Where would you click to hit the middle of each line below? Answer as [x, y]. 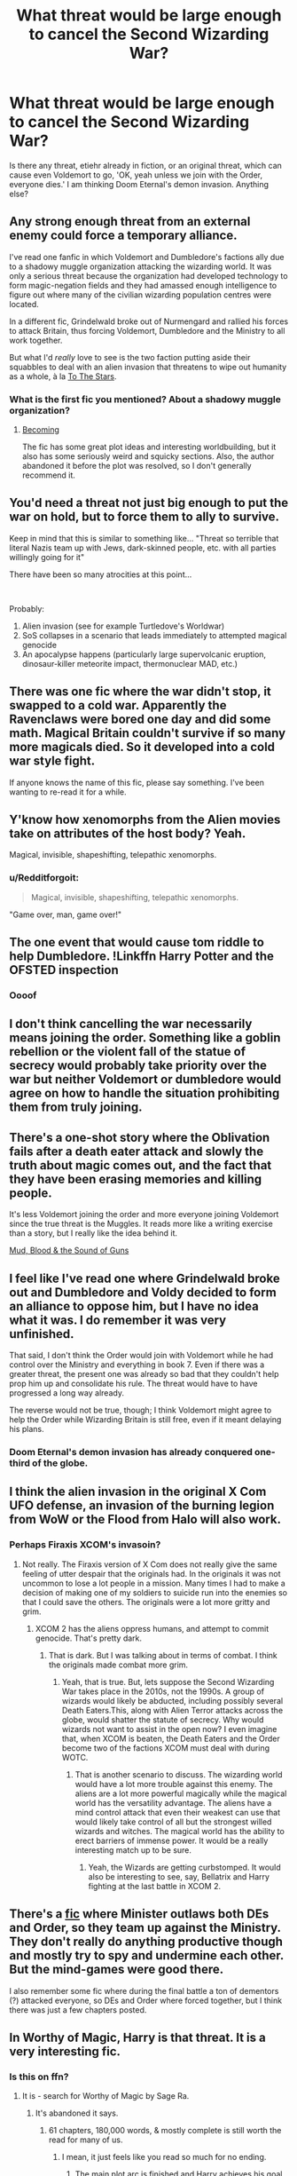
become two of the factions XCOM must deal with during [166, 1748]
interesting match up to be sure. [133, 1850]
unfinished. [42, 1334]
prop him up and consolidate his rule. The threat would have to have [133, 1384]
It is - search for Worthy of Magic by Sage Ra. [106, 2096]
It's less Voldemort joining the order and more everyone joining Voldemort [144, 1215]
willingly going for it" [47, 557]
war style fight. [52, 761]
